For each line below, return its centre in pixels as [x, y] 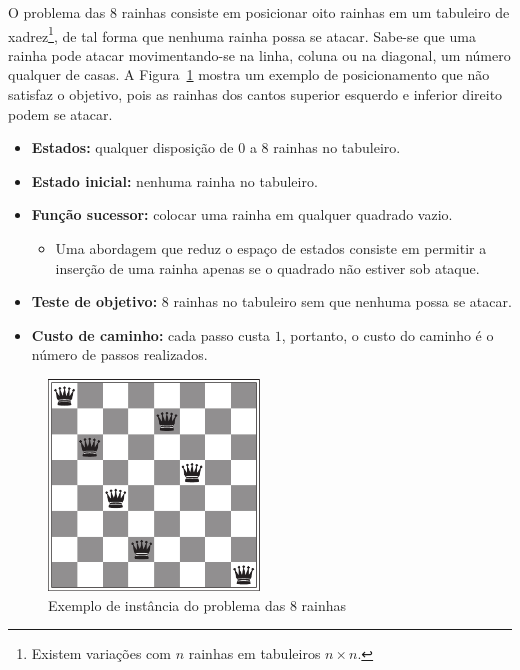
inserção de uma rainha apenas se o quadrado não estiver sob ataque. [267, 267]
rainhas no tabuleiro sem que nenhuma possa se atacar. [342, 301]
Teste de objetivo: [94, 301]
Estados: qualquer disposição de [132, 147]
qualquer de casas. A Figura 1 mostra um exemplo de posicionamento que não [249, 74]
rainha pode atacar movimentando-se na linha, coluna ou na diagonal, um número [259, 54]
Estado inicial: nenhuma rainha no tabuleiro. [174, 180]
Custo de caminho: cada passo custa [151, 334]
